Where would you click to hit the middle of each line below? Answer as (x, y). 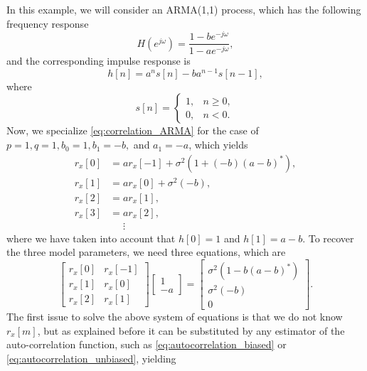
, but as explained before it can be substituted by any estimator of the (191, 330)
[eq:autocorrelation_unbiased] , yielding (91, 359)
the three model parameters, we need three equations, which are (146, 252)
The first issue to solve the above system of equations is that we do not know (175, 317)
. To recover (328, 238)
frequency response (48, 23)
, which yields (218, 145)
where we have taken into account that (91, 238)
